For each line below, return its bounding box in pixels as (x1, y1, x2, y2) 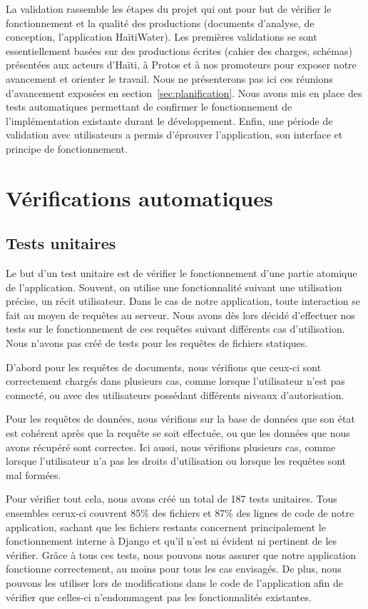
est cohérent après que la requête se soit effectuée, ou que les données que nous (6, 426, 350, 441)
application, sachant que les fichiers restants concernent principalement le (6, 519, 326, 534)
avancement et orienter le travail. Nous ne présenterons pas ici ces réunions (6, 71, 333, 86)
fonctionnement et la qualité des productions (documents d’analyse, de (6, 15, 315, 30)
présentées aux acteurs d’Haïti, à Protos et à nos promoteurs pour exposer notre (6, 57, 357, 72)
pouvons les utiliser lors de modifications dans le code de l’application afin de (6, 575, 344, 590)
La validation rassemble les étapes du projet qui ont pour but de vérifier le (6, 1, 332, 16)
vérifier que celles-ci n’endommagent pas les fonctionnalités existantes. (6, 589, 312, 604)
